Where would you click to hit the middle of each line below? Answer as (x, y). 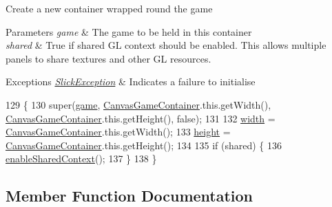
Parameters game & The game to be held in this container (129, 31)
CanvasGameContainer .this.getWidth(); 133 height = (118, 132)
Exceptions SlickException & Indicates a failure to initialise (131, 81)
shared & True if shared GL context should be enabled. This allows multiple (166, 45)
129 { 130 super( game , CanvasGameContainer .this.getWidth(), (138, 104)
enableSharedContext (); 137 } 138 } (81, 159)
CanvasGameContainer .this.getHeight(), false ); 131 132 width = (141, 118)
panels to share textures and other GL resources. (108, 58)
